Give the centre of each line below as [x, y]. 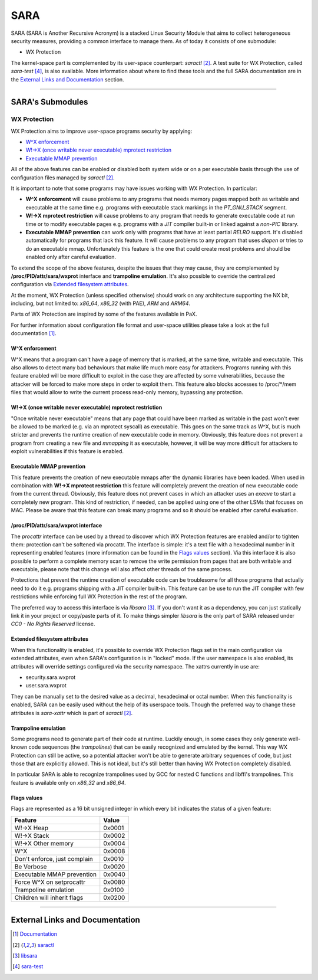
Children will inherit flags [49, 897]
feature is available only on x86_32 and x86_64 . [68, 782]
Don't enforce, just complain [54, 858]
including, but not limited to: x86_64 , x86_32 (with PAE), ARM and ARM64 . [101, 303]
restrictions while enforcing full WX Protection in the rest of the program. [99, 596]
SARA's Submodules [49, 102]
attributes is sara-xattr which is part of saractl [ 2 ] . [72, 713]
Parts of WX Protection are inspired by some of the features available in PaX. [104, 314]
